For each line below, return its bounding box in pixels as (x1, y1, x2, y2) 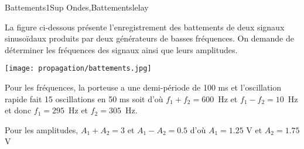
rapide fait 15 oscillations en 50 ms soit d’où (5, 92, 163, 105)
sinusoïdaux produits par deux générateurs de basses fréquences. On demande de (5, 32, 294, 44)
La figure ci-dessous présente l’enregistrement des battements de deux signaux (5, 20, 285, 33)
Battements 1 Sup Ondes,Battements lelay (5, 1, 149, 13)
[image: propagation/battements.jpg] (5, 64, 152, 73)
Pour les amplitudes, (5, 123, 78, 136)
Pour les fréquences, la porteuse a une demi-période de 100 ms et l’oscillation (5, 81, 282, 93)
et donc (5, 104, 32, 116)
